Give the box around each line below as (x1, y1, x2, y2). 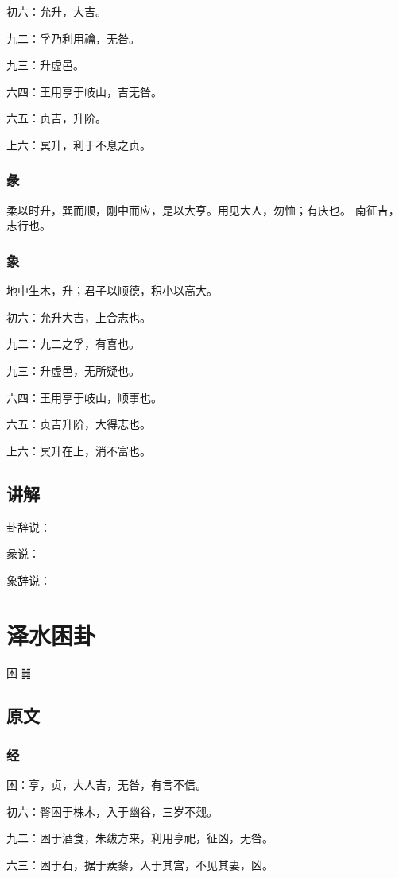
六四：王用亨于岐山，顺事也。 (6, 389, 162, 405)
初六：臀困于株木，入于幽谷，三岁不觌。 (6, 803, 218, 819)
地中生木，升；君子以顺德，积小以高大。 (6, 282, 218, 299)
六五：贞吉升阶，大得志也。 (6, 416, 151, 432)
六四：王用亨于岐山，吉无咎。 (6, 83, 162, 99)
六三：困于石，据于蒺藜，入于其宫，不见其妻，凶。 (6, 856, 273, 872)
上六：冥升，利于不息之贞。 (6, 136, 151, 153)
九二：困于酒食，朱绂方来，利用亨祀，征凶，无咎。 (6, 830, 273, 846)
